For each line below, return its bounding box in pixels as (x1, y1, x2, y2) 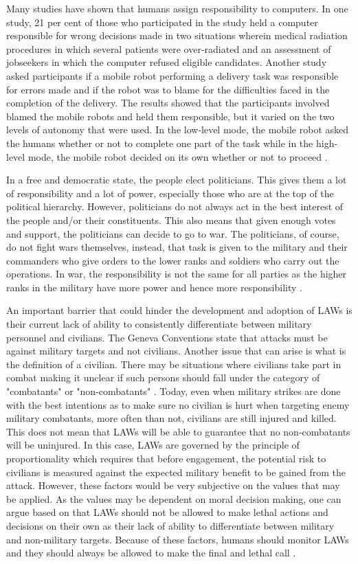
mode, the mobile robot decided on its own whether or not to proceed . (27, 149, 328, 163)
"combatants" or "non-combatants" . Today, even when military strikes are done (6, 384, 341, 398)
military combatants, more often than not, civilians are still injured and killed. (6, 411, 337, 425)
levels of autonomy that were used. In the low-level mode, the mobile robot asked (6, 122, 349, 137)
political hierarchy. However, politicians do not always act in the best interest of (6, 199, 344, 214)
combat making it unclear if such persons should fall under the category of (6, 370, 320, 385)
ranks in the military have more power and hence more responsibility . (6, 280, 302, 294)
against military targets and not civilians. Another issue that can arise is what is (6, 343, 346, 358)
